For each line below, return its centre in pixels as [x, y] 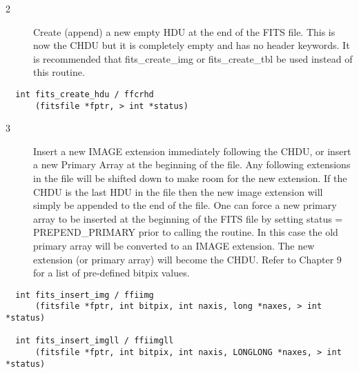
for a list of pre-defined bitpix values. [111, 273]
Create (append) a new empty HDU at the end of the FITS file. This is [184, 31]
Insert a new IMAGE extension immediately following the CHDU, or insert [192, 151]
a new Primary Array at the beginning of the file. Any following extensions [192, 164]
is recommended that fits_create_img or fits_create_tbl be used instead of [193, 58]
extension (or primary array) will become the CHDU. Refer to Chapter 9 [187, 259]
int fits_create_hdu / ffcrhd [85, 94]
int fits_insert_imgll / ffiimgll [95, 341]
